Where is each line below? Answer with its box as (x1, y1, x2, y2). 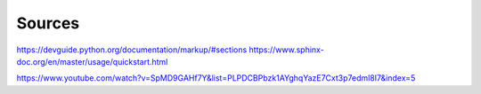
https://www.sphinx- (249, 44, 324, 55)
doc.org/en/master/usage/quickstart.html (16, 56, 168, 67)
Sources (16, 13, 80, 33)
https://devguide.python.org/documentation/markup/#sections (16, 44, 248, 55)
